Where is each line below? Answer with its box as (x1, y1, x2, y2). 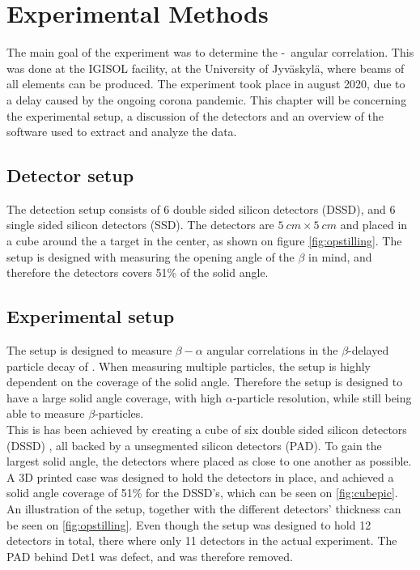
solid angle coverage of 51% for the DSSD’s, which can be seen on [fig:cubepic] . (6, 484, 398, 501)
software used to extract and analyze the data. (6, 123, 237, 140)
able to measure (6, 405, 85, 422)
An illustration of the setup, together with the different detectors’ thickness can (6, 500, 401, 517)
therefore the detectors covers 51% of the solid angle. (6, 264, 269, 281)
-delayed (348, 342, 389, 359)
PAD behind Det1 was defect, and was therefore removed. (6, 547, 293, 564)
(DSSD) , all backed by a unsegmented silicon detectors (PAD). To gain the (6, 436, 382, 453)
